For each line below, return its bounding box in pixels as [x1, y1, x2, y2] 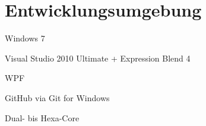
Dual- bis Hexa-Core [5, 111, 80, 124]
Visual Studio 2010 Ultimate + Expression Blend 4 [5, 51, 191, 64]
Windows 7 [5, 32, 45, 44]
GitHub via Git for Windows [5, 91, 110, 104]
